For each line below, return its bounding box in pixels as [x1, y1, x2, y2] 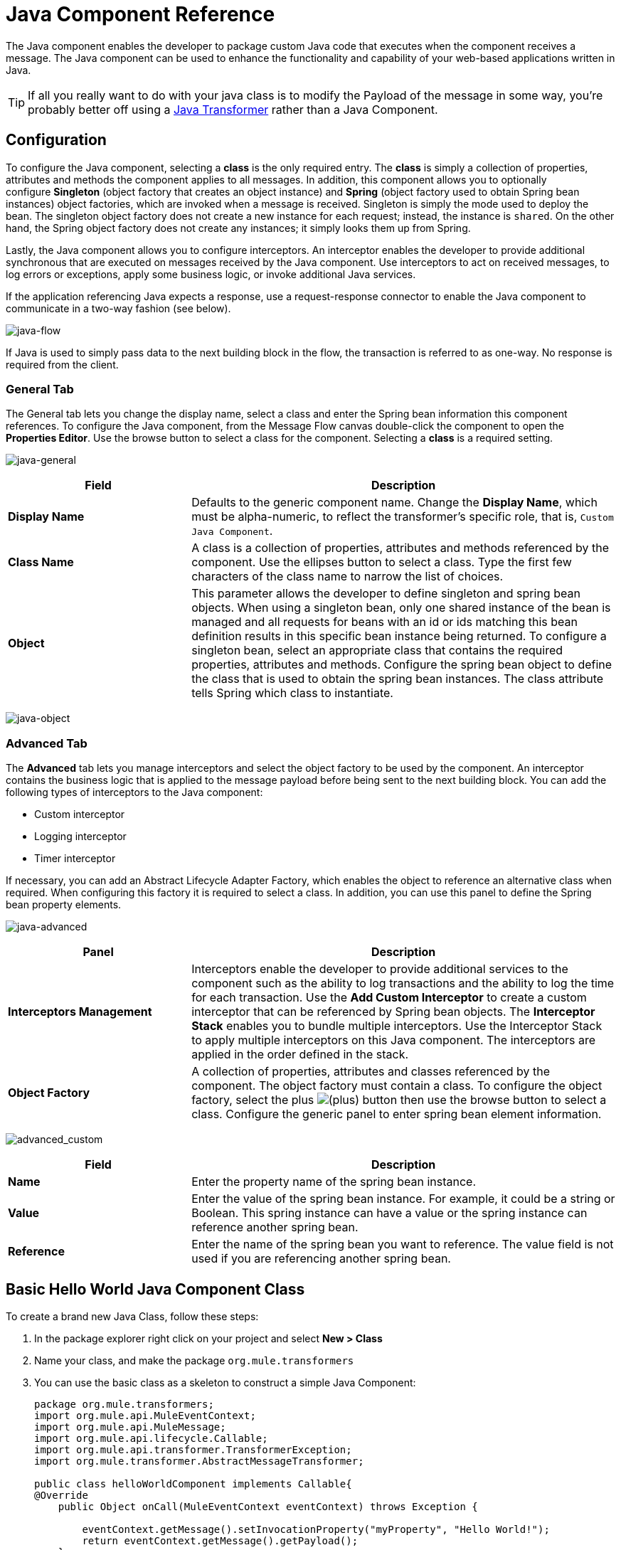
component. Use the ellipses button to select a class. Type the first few [191, 555, 572, 570]
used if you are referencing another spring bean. [191, 1251, 451, 1266]
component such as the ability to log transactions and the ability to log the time [191, 976, 615, 991]
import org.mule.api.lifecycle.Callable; [34, 1432, 268, 1444]
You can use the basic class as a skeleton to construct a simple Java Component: [34, 1376, 416, 1389]
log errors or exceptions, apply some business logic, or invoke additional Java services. [6, 267, 416, 280]
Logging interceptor [34, 830, 127, 843]
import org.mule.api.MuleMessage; [34, 1421, 226, 1433]
